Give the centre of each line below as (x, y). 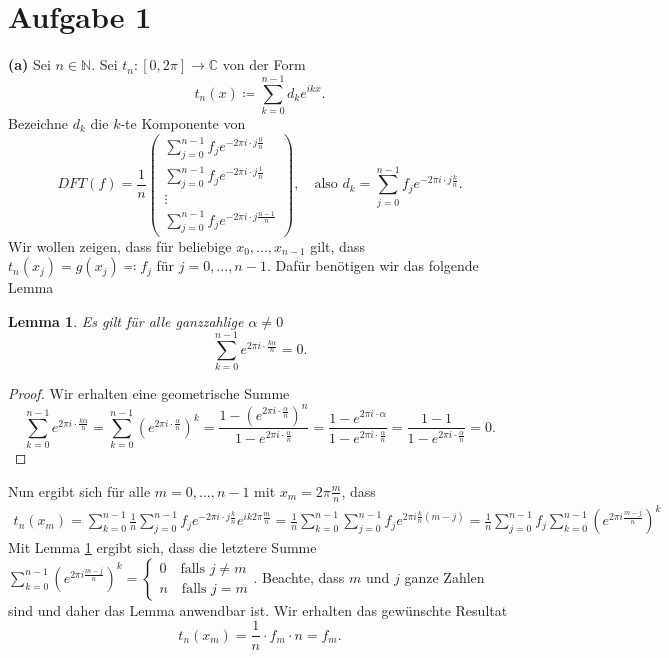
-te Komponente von (183, 122)
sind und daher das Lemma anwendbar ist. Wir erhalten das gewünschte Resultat (258, 609)
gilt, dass (337, 245)
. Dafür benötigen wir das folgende (372, 265)
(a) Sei (29, 64)
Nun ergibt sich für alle (79, 490)
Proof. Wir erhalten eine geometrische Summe (149, 393)
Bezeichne (38, 122)
